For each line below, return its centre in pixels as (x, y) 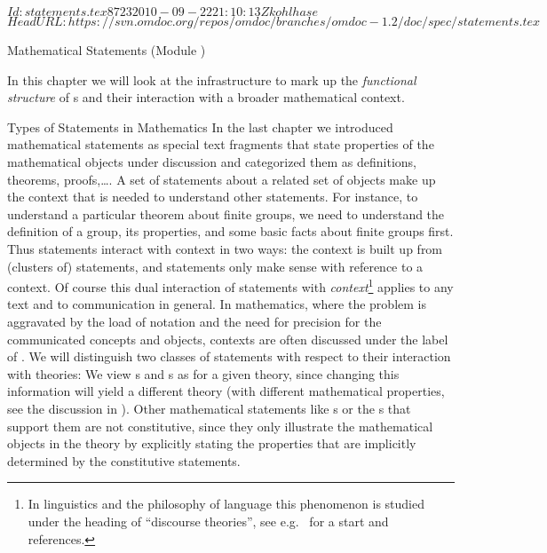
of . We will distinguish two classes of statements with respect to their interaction (229, 356)
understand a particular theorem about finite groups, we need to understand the (226, 213)
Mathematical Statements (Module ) (107, 50)
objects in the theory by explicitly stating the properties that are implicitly (212, 443)
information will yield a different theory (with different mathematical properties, (226, 391)
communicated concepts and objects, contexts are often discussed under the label (228, 339)
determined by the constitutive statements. (124, 460)
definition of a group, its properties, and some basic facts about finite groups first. (230, 231)
